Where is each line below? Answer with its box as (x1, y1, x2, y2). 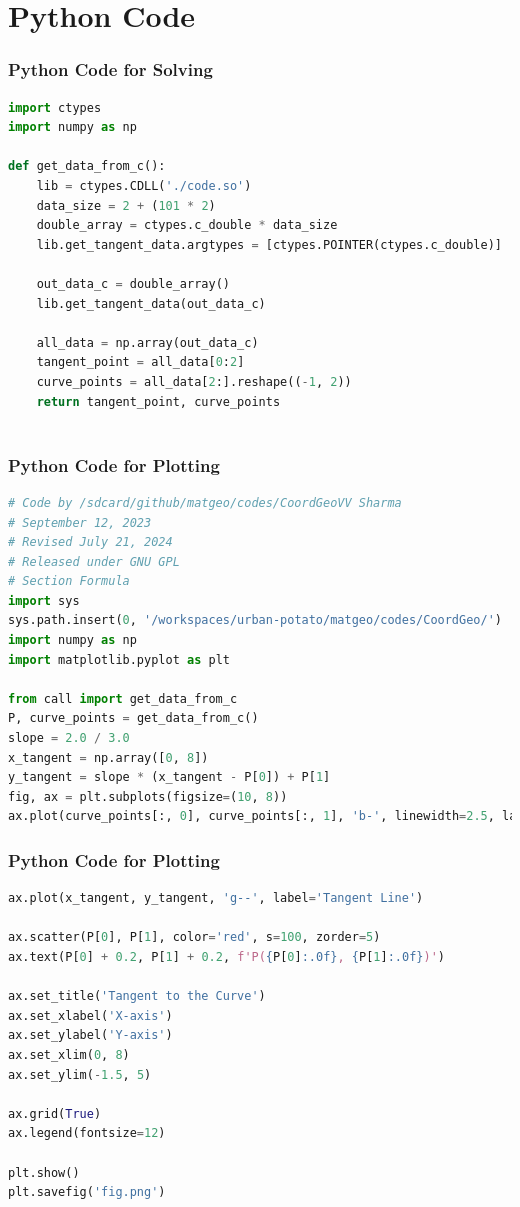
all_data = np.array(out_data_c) (36, 335, 259, 350)
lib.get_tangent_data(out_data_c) (36, 296, 266, 311)
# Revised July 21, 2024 (8, 535, 173, 550)
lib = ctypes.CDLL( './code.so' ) (36, 178, 252, 193)
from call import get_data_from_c (8, 691, 238, 706)
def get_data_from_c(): (8, 159, 166, 174)
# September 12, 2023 (8, 515, 152, 530)
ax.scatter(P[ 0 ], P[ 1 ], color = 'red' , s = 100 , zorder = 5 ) (8, 930, 381, 945)
